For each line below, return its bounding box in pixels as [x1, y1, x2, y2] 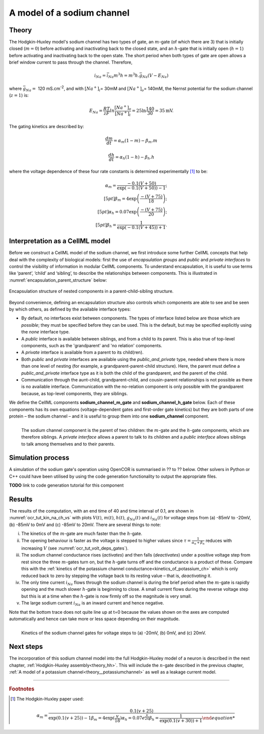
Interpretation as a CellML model [9, 237, 111, 245]
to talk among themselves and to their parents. [21, 441, 115, 447]
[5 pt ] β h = [95, 222, 117, 229]
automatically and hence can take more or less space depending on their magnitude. [9, 616, 180, 622]
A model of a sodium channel [9, 7, 130, 18]
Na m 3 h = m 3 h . [108, 72, 139, 79]
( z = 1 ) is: [9, 92, 29, 98]
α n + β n [191, 540, 205, 545]
